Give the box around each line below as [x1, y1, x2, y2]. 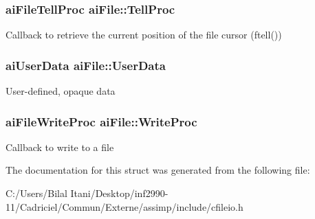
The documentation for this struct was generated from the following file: [6, 163, 310, 177]
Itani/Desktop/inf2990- [70, 186, 169, 200]
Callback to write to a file [6, 139, 114, 154]
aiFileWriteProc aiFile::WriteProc [6, 113, 197, 130]
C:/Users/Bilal [6, 186, 67, 200]
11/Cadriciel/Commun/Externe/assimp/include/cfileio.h [6, 199, 243, 214]
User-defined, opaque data [6, 84, 116, 98]
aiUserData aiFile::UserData [6, 56, 166, 73]
